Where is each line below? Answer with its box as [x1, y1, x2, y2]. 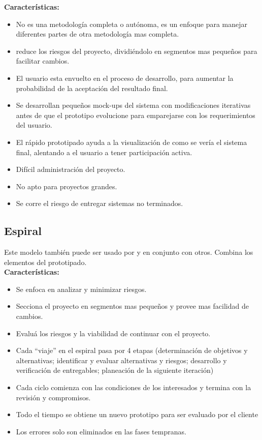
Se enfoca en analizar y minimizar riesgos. [16, 283, 147, 294]
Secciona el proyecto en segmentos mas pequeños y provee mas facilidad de [16, 301, 249, 311]
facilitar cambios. [16, 55, 70, 66]
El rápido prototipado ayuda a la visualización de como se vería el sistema [16, 136, 247, 147]
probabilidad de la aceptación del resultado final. [16, 82, 168, 93]
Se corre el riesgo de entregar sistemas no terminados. [16, 198, 183, 209]
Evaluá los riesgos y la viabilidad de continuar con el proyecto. [16, 328, 211, 338]
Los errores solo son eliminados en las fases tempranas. [16, 426, 186, 436]
